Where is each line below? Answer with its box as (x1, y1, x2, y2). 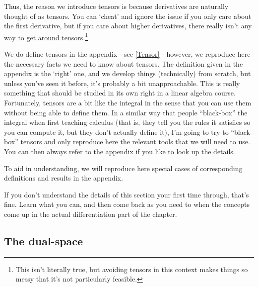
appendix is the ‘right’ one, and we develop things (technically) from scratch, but (4, 68, 251, 79)
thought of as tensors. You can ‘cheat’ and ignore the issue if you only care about (4, 10, 252, 21)
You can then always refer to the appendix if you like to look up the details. (4, 146, 235, 156)
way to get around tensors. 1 (4, 30, 88, 42)
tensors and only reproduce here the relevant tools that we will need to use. (20, 136, 250, 147)
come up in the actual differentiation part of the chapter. (4, 208, 177, 219)
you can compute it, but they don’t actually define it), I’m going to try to (4, 126, 229, 137)
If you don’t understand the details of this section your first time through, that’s (4, 189, 249, 199)
